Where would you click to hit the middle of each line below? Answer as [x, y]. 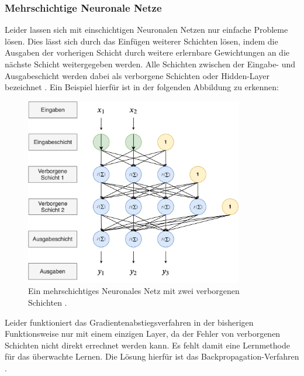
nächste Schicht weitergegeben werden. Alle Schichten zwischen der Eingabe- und [150, 64]
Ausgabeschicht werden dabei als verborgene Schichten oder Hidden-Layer [137, 75]
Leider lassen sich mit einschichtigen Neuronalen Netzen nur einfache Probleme [146, 30]
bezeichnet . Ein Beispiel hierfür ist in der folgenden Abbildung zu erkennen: [142, 87]
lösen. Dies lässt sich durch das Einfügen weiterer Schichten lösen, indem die [141, 41]
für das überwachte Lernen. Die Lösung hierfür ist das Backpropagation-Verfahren [152, 356]
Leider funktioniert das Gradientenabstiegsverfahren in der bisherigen [129, 322]
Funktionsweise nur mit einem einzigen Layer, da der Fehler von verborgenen [143, 334]
